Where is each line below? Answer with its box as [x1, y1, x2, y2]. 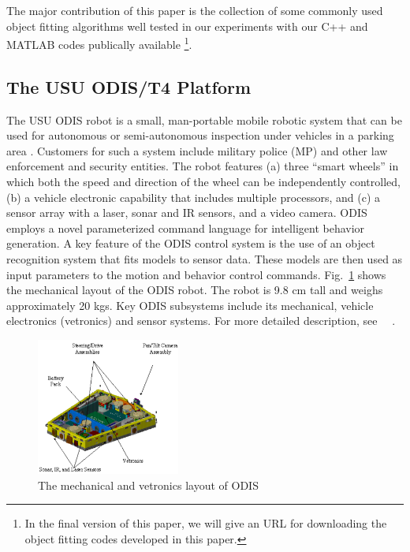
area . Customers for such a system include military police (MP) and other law [6, 142, 388, 159]
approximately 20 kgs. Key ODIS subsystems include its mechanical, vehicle [6, 297, 374, 313]
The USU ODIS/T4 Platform [6, 74, 252, 99]
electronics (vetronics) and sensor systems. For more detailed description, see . [6, 312, 396, 329]
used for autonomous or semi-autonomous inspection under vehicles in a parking [6, 127, 394, 144]
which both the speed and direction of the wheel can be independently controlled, [6, 173, 401, 190]
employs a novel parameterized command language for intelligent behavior [6, 219, 365, 236]
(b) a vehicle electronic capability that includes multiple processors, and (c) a [6, 188, 381, 205]
